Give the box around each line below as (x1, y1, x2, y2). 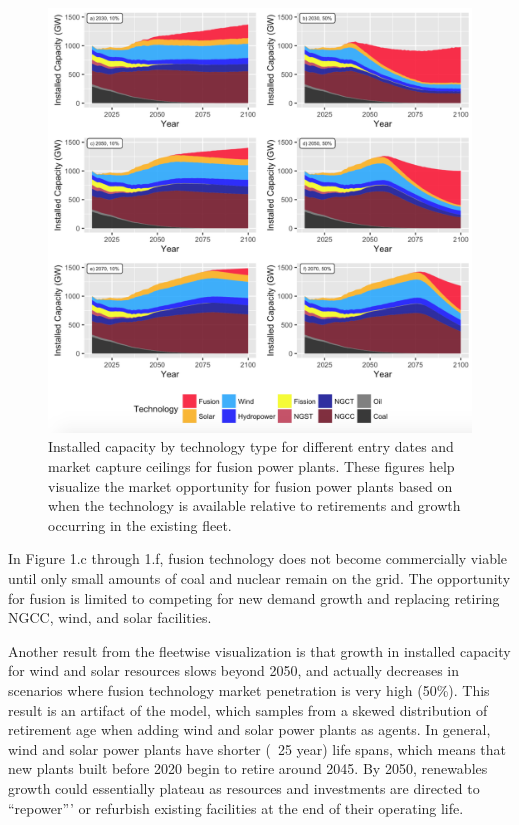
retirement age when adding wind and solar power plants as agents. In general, (8, 719, 491, 740)
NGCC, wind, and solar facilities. (8, 607, 212, 628)
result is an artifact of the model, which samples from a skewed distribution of (8, 699, 488, 720)
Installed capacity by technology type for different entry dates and (48, 436, 454, 457)
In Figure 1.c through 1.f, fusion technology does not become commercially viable (8, 548, 508, 569)
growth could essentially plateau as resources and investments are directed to (8, 777, 480, 798)
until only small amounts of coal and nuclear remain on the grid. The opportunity (8, 567, 511, 588)
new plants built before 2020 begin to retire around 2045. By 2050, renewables (8, 758, 488, 779)
